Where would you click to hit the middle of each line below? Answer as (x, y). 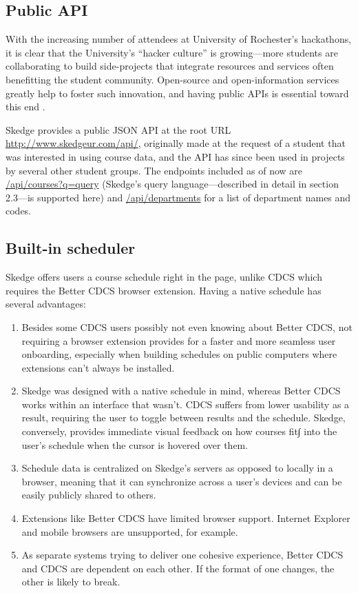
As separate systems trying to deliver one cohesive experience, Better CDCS (182, 555)
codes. (19, 211)
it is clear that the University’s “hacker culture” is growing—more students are (172, 52)
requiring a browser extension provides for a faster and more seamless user (179, 340)
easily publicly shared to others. (89, 495)
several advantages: (46, 304)
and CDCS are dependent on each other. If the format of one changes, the (178, 568)
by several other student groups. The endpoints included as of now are (154, 170)
